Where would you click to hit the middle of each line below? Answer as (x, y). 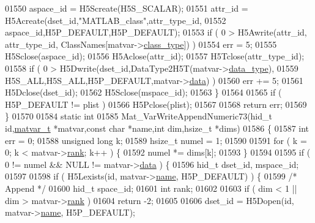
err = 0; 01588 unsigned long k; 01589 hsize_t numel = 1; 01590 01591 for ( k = (156, 140)
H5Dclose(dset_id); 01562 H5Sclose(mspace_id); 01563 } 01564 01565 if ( (143, 92)
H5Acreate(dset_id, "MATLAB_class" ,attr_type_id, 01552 (116, 20)
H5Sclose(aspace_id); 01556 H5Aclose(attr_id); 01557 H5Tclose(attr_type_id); (155, 56)
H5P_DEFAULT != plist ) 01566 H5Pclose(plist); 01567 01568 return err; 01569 (156, 104)
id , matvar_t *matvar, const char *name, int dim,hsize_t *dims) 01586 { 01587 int (157, 128)
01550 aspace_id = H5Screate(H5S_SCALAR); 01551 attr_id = (127, 8)
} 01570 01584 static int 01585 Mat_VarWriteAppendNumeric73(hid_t (139, 116)
